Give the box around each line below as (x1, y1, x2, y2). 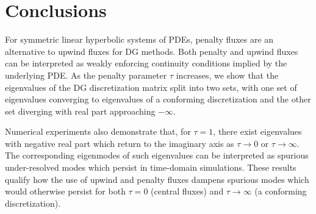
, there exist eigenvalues (213, 125, 302, 138)
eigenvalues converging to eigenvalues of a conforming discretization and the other (5, 93, 311, 105)
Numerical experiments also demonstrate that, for (5, 125, 191, 138)
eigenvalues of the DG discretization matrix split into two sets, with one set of (5, 80, 297, 93)
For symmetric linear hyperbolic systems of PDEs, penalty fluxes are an (5, 33, 274, 46)
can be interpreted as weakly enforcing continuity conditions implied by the (5, 57, 287, 70)
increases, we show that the (176, 68, 279, 81)
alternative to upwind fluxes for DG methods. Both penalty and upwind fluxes (5, 45, 298, 57)
